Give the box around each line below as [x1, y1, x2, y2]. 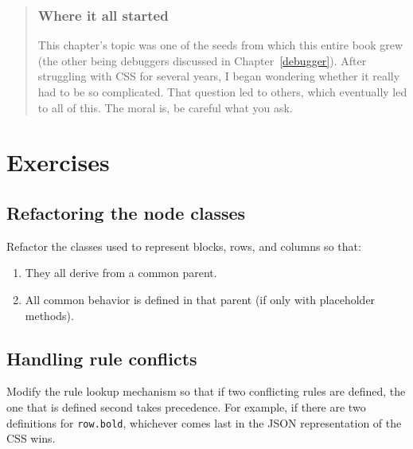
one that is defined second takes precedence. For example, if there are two [6, 398, 366, 415]
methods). [25, 306, 74, 323]
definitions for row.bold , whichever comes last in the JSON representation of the [6, 414, 402, 431]
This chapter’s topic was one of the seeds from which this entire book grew [37, 37, 403, 53]
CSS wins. [6, 430, 56, 447]
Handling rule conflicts [6, 346, 197, 370]
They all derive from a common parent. [25, 264, 217, 281]
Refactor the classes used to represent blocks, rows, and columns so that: [6, 237, 361, 254]
